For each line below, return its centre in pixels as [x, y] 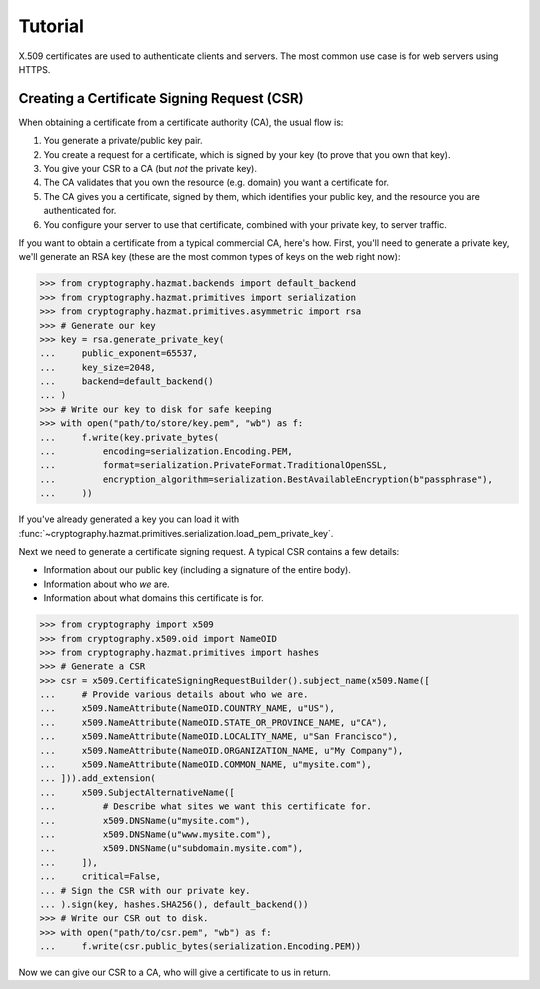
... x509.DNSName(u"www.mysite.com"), [155, 834]
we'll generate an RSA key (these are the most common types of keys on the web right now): [209, 257]
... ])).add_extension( [98, 778]
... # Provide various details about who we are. [174, 694]
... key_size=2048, [98, 367]
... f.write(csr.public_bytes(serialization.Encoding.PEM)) [200, 946]
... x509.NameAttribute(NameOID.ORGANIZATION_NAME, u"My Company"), [221, 750]
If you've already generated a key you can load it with [129, 519]
